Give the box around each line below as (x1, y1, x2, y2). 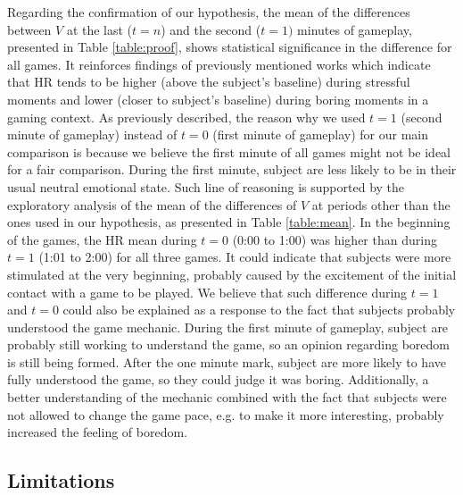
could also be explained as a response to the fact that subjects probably (62, 300, 456, 319)
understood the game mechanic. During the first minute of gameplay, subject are (7, 317, 449, 336)
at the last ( (66, 20, 133, 38)
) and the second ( (161, 20, 261, 38)
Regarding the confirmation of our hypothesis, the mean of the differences (7, 3, 410, 21)
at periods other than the (311, 195, 451, 214)
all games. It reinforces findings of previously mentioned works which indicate (7, 55, 431, 73)
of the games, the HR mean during (7, 230, 197, 248)
